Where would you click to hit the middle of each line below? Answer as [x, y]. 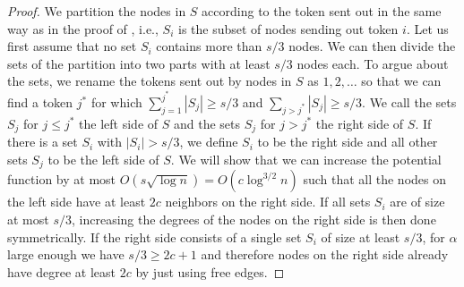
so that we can [401, 81]
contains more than [209, 46]
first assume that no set [72, 46]
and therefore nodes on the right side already [325, 254]
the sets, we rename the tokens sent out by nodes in [150, 81]
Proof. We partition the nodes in [97, 11]
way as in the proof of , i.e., [83, 28]
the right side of [360, 123]
